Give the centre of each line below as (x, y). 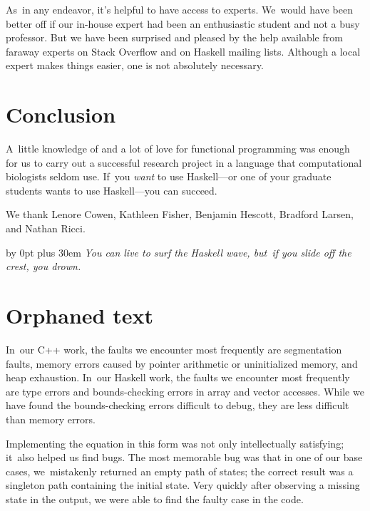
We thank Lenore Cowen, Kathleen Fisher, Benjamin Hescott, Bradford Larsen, (180, 214)
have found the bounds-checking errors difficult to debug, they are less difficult (178, 405)
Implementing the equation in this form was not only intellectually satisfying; (175, 443)
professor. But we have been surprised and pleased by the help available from (174, 37)
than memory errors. (51, 419)
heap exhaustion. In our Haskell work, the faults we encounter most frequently (178, 377)
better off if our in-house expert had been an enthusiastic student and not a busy (183, 23)
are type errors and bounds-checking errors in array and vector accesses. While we (185, 391)
